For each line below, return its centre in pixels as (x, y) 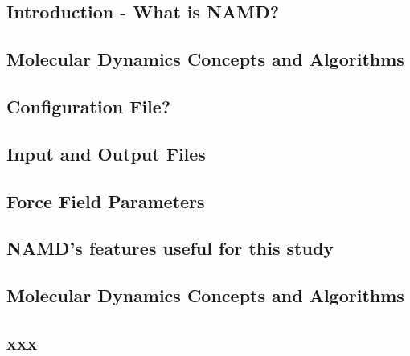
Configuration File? (89, 106)
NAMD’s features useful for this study (170, 248)
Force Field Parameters (106, 201)
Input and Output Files (106, 153)
